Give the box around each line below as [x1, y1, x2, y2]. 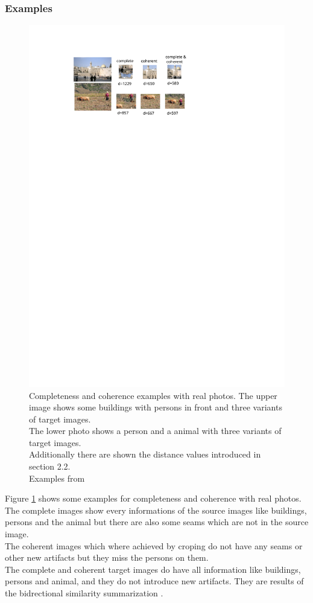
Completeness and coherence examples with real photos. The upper [29, 389, 277, 401]
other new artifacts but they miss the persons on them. [5, 551, 209, 564]
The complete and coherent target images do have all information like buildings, [5, 563, 301, 575]
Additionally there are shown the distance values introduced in [29, 448, 261, 461]
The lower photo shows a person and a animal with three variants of [29, 424, 282, 437]
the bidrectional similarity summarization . [5, 587, 163, 599]
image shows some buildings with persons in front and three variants [29, 401, 282, 413]
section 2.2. [29, 460, 71, 473]
